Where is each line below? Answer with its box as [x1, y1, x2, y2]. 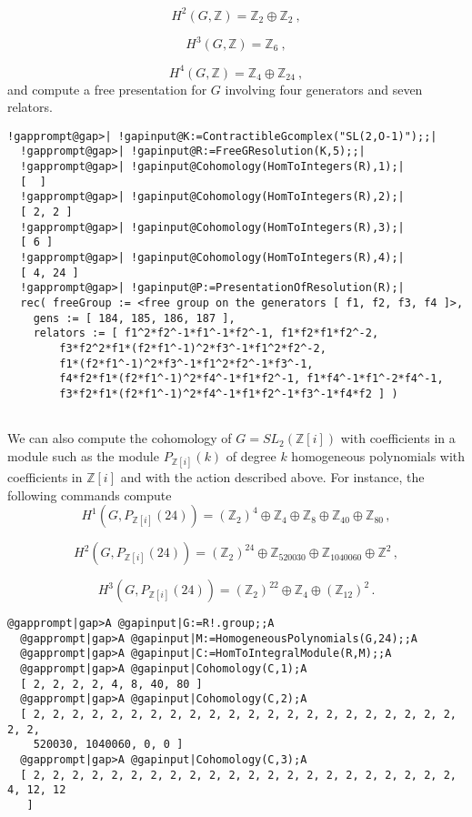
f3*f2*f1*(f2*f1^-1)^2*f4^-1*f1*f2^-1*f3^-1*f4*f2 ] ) [59, 387, 398, 400]
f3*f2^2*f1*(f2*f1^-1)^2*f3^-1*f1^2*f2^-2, [59, 341, 326, 355]
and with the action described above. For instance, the [120, 467, 425, 486]
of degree [226, 446, 276, 465]
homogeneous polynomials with [291, 446, 466, 465]
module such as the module [7, 446, 159, 465]
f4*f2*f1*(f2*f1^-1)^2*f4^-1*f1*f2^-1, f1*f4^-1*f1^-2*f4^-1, [59, 372, 444, 386]
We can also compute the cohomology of [7, 429, 232, 448]
